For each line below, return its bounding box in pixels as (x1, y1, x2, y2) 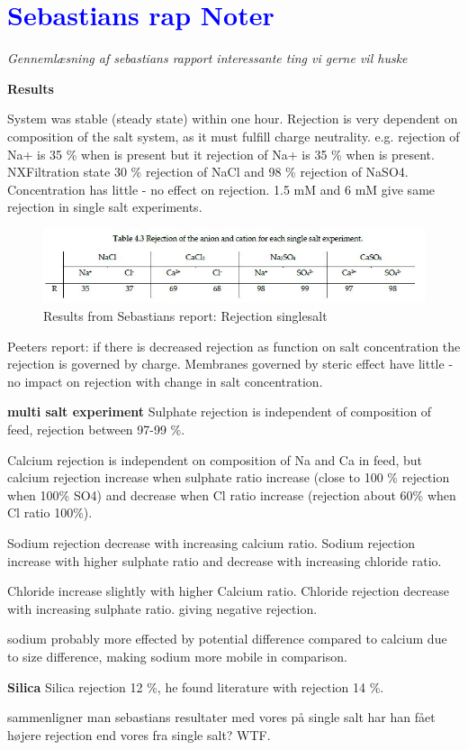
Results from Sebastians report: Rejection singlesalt (43, 306, 328, 325)
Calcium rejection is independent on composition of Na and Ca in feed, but (7, 450, 423, 469)
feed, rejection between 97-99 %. (7, 420, 185, 439)
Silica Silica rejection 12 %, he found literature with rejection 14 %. (7, 677, 384, 696)
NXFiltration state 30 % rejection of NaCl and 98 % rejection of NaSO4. (7, 162, 409, 181)
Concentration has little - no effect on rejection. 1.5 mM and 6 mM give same (7, 179, 436, 198)
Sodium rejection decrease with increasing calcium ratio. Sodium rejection (7, 533, 416, 552)
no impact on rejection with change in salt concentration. (7, 371, 323, 390)
